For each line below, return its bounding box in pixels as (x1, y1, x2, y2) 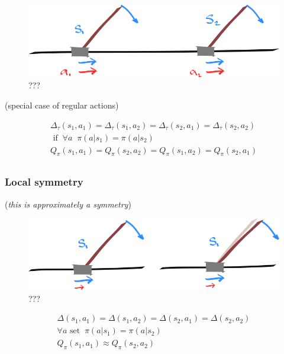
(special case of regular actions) (5, 99, 119, 111)
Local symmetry (5, 174, 83, 189)
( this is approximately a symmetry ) (5, 197, 131, 210)
